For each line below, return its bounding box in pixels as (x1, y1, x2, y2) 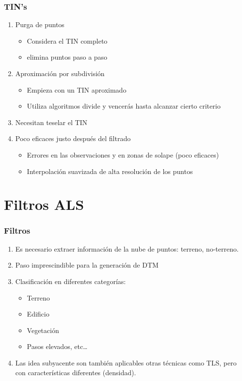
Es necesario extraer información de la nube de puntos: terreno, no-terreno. (15, 243, 239, 254)
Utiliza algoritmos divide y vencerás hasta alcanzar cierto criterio (27, 101, 221, 111)
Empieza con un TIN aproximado (27, 84, 127, 95)
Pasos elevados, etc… (27, 341, 88, 351)
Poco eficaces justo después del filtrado (15, 133, 131, 143)
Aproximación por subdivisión (15, 68, 105, 78)
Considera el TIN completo (27, 35, 108, 46)
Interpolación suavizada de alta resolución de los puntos (27, 166, 193, 176)
